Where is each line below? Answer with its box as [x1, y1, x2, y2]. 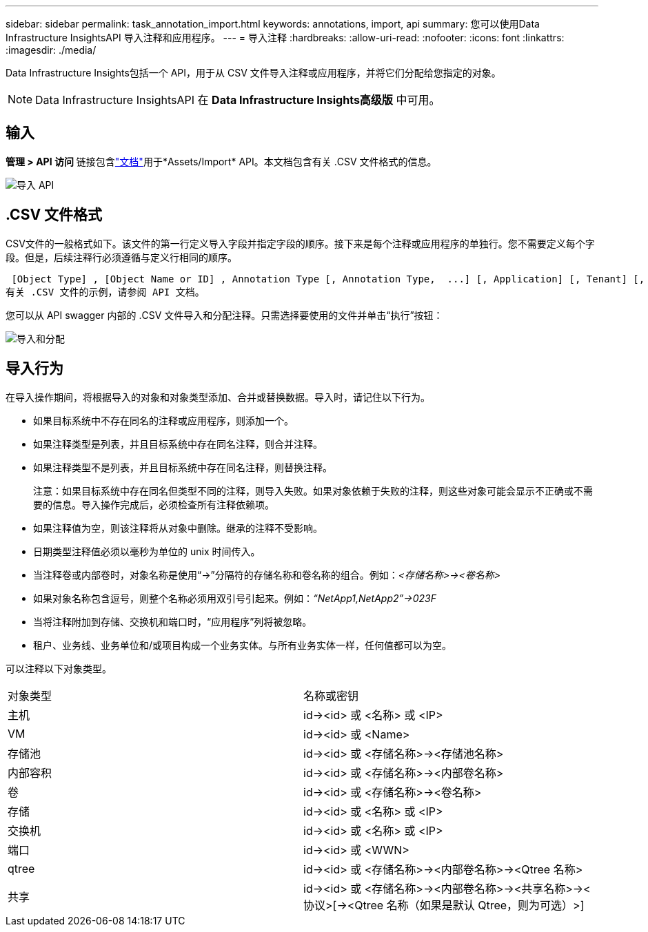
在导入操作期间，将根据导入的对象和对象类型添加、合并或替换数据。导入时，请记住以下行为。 [6, 391, 430, 403]
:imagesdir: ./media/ [6, 44, 97, 56]
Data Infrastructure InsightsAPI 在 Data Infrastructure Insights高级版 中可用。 [35, 93, 441, 107]
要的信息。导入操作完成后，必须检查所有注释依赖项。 [33, 498, 274, 510]
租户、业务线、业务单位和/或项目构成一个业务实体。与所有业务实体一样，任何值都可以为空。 [33, 639, 452, 651]
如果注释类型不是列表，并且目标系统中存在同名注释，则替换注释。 [33, 461, 332, 473]
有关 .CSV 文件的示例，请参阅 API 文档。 [6, 286, 205, 298]
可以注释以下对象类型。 [6, 662, 112, 674]
